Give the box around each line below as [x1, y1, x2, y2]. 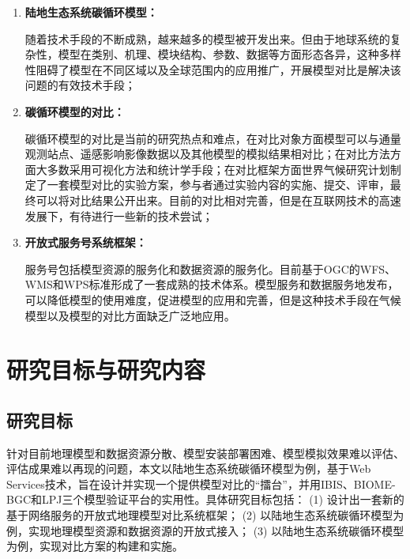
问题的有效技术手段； [24, 77, 136, 93]
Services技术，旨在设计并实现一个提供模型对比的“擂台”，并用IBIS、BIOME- [6, 475, 396, 492]
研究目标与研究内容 [6, 353, 206, 386]
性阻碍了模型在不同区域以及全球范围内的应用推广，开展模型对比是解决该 [24, 61, 401, 77]
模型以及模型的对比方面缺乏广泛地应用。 [24, 307, 235, 323]
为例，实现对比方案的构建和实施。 [6, 538, 183, 554]
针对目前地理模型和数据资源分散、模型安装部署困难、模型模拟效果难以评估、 [6, 444, 404, 461]
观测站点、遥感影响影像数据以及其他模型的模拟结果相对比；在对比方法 [24, 145, 390, 162]
